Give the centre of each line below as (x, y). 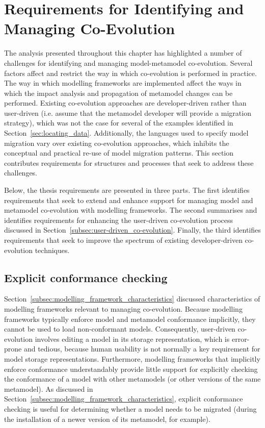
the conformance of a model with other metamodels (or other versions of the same (132, 379)
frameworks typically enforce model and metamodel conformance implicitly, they (130, 319)
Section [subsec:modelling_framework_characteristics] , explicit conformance (124, 399)
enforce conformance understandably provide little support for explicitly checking (131, 369)
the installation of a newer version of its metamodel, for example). (107, 419)
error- (241, 338)
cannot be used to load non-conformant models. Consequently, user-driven (120, 329)
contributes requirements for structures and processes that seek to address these (129, 162)
